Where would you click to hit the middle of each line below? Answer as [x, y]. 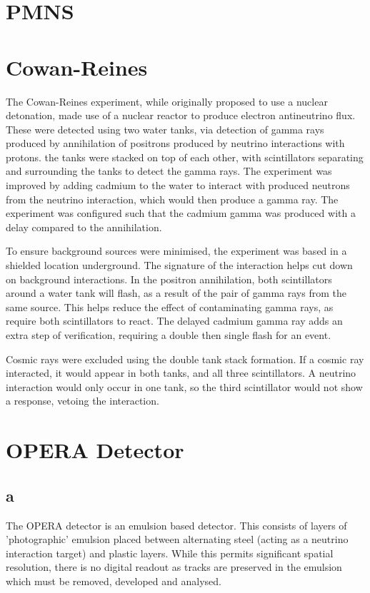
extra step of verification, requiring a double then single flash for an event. [169, 335]
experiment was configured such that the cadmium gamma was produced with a [181, 213]
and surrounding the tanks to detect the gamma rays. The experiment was [169, 171]
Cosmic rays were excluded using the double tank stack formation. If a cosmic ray [185, 359]
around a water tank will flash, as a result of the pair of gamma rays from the [176, 293]
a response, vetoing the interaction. [82, 401]
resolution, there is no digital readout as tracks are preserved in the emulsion [174, 567]
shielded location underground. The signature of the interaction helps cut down [179, 265]
